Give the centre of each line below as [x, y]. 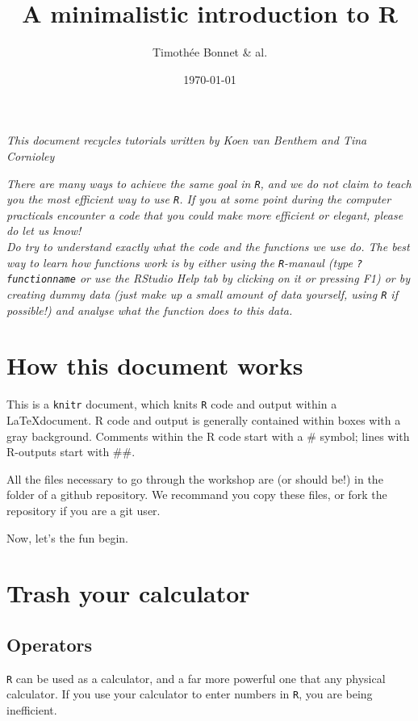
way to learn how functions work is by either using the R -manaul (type [180, 262]
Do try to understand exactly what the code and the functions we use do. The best [208, 246]
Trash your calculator [128, 593]
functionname [41, 280]
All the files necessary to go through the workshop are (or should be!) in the [195, 478]
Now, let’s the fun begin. [67, 537]
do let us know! [44, 231]
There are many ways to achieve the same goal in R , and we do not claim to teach [209, 183]
